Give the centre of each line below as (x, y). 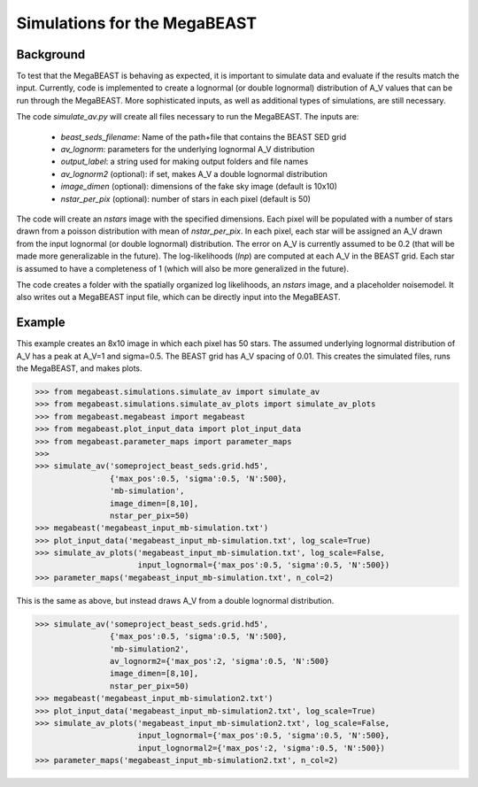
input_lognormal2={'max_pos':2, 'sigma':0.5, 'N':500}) (261, 748)
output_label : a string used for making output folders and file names (185, 162)
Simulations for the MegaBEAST (136, 23)
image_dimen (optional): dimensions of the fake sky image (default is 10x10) (199, 187)
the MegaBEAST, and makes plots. (79, 368)
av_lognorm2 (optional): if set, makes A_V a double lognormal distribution (194, 174)
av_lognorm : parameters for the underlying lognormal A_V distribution (188, 150)
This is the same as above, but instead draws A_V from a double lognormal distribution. (175, 600)
